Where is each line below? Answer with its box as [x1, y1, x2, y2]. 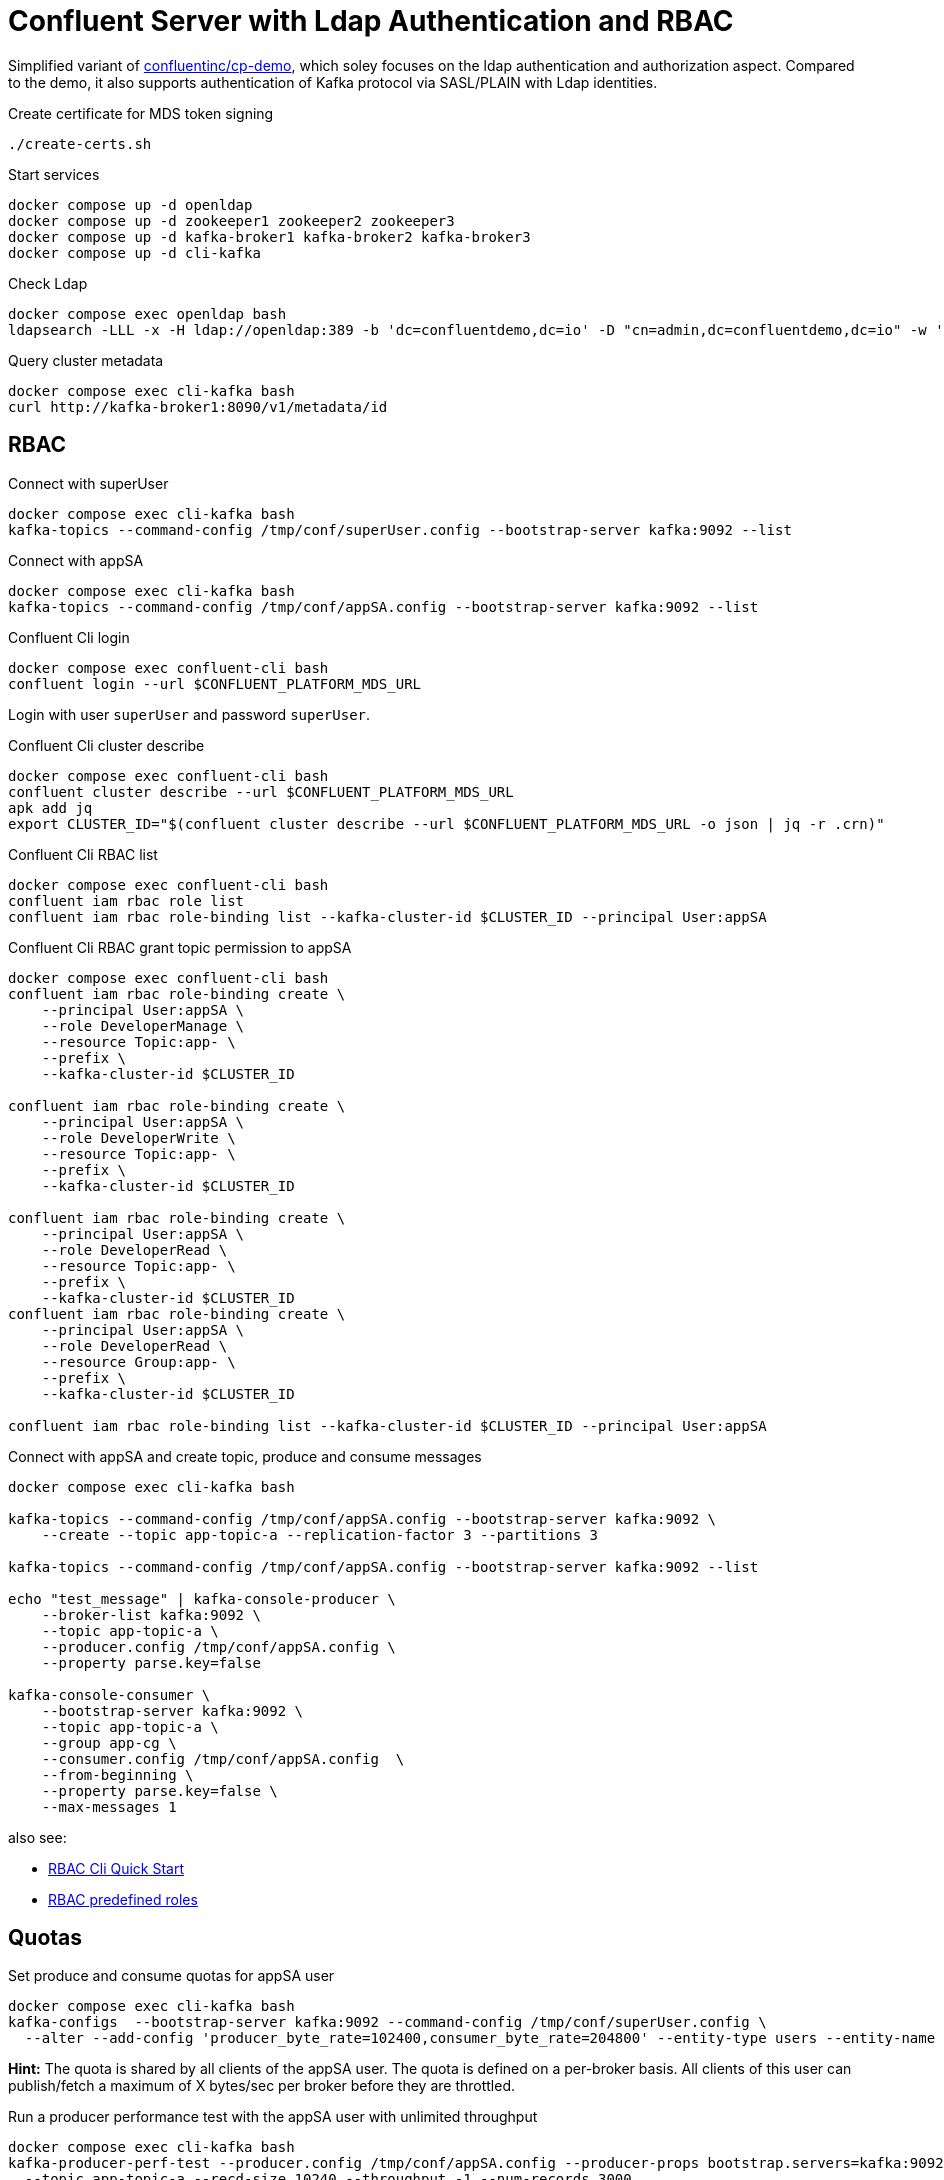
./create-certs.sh [8, 135, 152, 152]
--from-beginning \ [41, 1766, 194, 1783]
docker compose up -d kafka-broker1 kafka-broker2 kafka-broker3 [8, 228, 531, 245]
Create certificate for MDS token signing [8, 104, 274, 122]
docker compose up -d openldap [8, 196, 253, 213]
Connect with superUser [8, 474, 169, 492]
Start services [8, 165, 100, 183]
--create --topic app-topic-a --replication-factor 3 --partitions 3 [41, 1526, 599, 1543]
